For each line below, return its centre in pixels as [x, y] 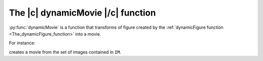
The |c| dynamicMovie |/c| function [82, 13]
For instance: [22, 43]
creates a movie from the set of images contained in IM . [65, 52]
